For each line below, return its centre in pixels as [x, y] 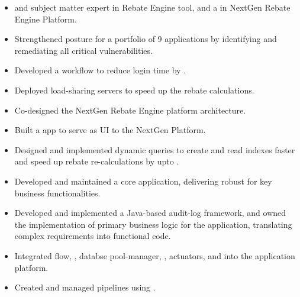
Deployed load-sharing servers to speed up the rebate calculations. [134, 90]
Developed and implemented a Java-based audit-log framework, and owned [150, 213]
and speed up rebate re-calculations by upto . [97, 161]
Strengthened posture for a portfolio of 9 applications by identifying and [146, 39]
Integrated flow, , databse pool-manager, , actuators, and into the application [155, 255]
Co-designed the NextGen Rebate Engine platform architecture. [130, 110]
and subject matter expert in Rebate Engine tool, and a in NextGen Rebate [152, 7]
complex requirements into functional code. [93, 236]
